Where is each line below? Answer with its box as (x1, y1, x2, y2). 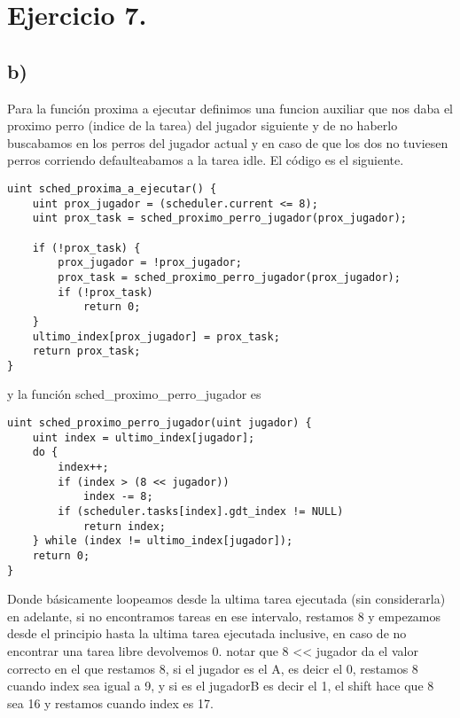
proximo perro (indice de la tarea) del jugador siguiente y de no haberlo (7, 116, 398, 135)
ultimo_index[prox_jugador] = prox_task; (32, 330, 280, 343)
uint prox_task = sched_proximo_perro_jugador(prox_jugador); (32, 212, 408, 225)
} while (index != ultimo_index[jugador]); (32, 535, 293, 548)
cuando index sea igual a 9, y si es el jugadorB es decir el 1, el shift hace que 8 (7, 676, 434, 695)
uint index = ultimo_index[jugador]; (32, 431, 255, 444)
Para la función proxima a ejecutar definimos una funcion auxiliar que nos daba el (7, 98, 454, 117)
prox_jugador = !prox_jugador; (58, 256, 242, 269)
